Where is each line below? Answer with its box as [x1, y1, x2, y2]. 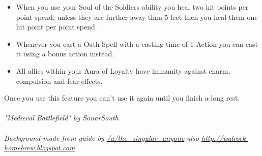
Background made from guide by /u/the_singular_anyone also [4, 132, 199, 143]
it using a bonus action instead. [16, 48, 114, 59]
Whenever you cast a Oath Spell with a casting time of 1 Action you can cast [16, 38, 258, 49]
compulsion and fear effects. [16, 75, 103, 86]
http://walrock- [201, 132, 248, 143]
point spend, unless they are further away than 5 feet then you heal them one [16, 11, 258, 22]
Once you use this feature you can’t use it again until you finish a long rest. [4, 92, 240, 103]
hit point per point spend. [16, 21, 97, 32]
